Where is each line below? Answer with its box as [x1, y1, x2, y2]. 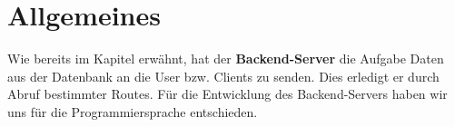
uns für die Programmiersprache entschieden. [7, 102, 258, 121]
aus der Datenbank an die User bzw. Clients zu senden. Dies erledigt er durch [7, 66, 440, 85]
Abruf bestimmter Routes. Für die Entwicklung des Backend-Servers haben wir [7, 84, 448, 103]
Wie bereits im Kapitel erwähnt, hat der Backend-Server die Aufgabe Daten [7, 49, 444, 68]
